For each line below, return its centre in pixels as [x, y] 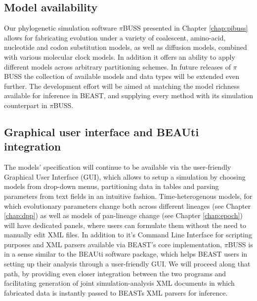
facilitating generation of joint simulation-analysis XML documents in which [119, 283]
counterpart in [26, 105]
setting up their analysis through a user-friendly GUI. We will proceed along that [127, 264]
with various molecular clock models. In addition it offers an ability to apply [120, 56]
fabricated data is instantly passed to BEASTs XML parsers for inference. [116, 292]
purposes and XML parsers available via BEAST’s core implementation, [113, 244]
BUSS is [240, 244]
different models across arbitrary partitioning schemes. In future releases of [117, 66]
